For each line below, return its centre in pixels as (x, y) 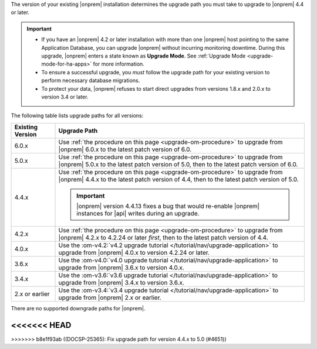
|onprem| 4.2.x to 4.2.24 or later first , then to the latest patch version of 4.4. (163, 237)
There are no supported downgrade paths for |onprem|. (78, 308)
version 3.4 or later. (65, 97)
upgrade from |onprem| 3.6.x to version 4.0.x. (121, 268)
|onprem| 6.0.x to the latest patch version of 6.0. (125, 149)
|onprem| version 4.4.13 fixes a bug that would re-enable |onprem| (168, 206)
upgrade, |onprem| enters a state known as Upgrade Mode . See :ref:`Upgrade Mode (144, 56)
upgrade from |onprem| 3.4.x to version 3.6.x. (122, 282)
